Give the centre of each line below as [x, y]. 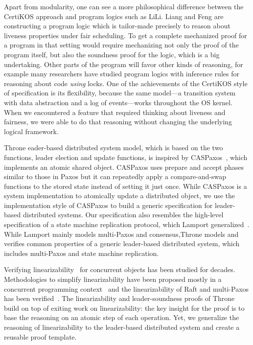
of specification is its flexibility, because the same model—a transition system [120, 93]
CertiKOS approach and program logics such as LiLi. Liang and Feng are [114, 16]
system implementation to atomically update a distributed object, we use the [120, 195]
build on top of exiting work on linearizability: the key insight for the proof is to [124, 308]
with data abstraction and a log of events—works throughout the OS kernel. [118, 102]
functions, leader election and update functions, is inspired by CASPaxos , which [126, 157]
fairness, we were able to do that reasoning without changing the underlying [118, 122]
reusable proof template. [40, 336]
